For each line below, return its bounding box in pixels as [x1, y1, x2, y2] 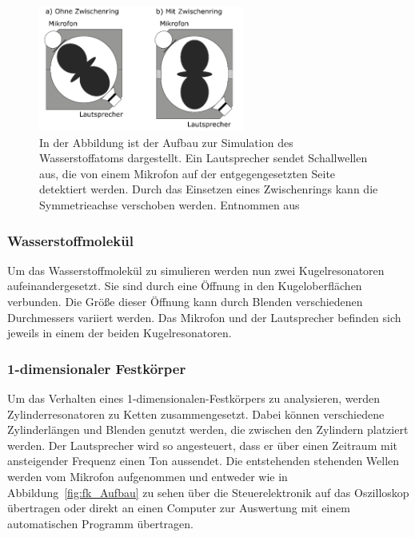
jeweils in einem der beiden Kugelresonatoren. [7, 324, 232, 341]
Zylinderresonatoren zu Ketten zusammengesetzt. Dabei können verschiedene [7, 405, 385, 422]
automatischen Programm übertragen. [7, 515, 194, 531]
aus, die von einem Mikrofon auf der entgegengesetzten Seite [39, 165, 336, 181]
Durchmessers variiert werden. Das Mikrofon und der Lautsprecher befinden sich [7, 308, 401, 325]
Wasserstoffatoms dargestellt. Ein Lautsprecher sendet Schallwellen [39, 149, 368, 166]
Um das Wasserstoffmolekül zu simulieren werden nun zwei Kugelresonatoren [7, 261, 385, 278]
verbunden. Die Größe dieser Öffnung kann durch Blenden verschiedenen [7, 293, 363, 309]
